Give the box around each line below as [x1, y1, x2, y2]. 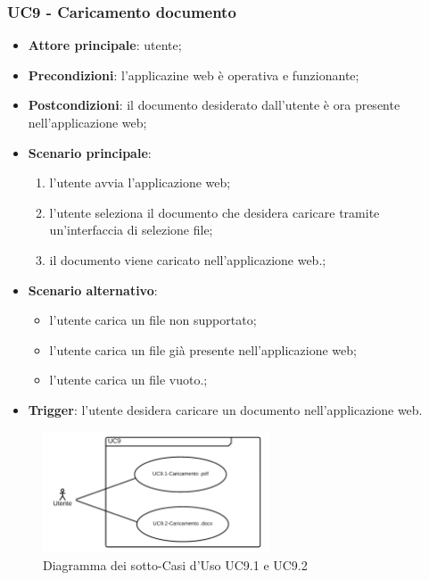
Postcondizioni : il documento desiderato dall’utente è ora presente [28, 95, 400, 114]
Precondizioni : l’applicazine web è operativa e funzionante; [28, 65, 359, 84]
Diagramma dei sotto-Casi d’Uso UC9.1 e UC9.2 [43, 556, 308, 575]
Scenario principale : [28, 143, 152, 162]
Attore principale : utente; [28, 36, 182, 54]
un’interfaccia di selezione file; [49, 220, 213, 239]
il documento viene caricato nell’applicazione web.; [49, 250, 326, 269]
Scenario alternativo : [28, 280, 158, 299]
